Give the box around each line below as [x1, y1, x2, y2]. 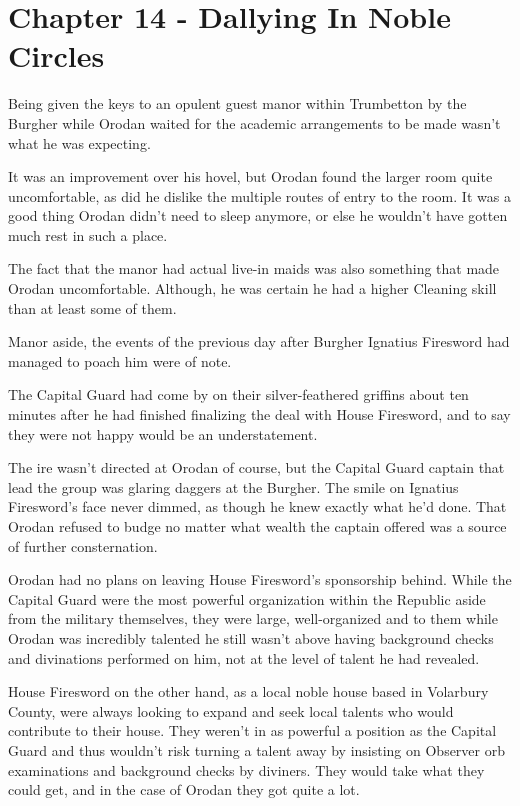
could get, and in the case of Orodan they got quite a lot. [8, 779, 360, 800]
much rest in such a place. [8, 224, 168, 245]
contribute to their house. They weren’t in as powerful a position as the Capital [8, 720, 497, 741]
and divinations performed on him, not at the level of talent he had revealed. [8, 647, 480, 668]
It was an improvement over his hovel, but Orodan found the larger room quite [8, 166, 493, 187]
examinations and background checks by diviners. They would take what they [8, 759, 485, 780]
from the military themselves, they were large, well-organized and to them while [8, 608, 498, 629]
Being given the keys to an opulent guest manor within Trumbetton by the [8, 93, 467, 114]
